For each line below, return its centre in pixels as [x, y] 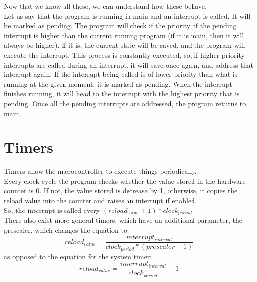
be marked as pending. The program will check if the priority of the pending [120, 26]
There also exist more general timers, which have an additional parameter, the [123, 220]
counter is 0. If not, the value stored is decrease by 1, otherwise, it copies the [121, 190]
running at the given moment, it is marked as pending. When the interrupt [118, 84]
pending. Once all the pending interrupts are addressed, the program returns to [125, 103]
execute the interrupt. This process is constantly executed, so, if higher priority [124, 54]
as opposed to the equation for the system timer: [78, 256]
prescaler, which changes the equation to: [66, 230]
